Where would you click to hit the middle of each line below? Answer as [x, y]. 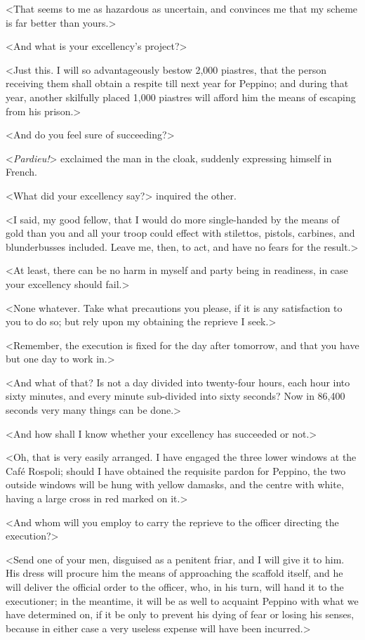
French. [21, 172]
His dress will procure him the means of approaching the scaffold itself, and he [174, 573]
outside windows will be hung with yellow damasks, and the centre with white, [175, 484]
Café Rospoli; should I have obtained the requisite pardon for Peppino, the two [176, 470]
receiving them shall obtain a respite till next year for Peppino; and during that [177, 83]
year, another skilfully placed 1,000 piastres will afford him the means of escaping [181, 97]
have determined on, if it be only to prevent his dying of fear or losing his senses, [180, 614]
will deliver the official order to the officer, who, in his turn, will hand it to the [175, 587]
